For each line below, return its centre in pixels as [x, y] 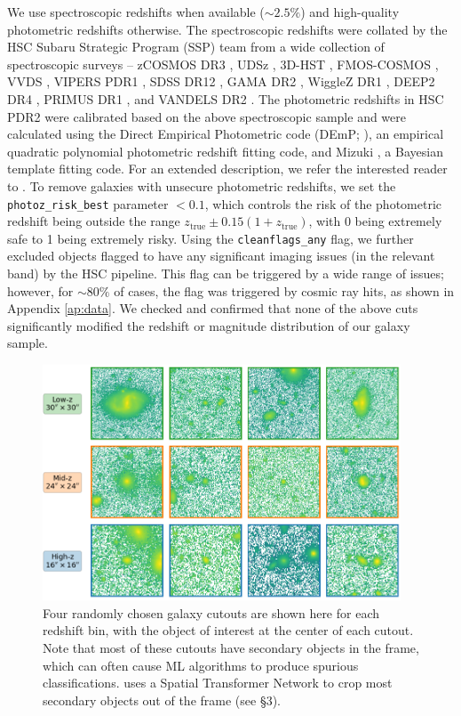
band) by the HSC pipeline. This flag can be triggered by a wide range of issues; [226, 274]
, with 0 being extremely [375, 221]
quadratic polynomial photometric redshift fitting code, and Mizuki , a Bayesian [225, 151]
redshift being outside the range [94, 221]
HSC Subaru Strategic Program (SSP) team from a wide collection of [196, 47]
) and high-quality [350, 12]
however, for [40, 290]
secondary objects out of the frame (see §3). [162, 700]
